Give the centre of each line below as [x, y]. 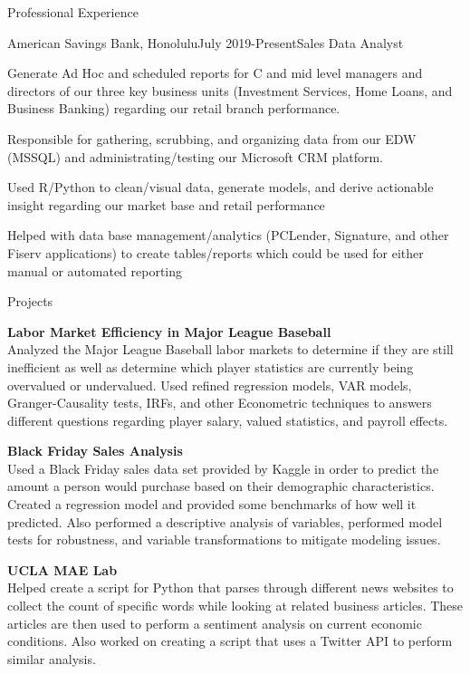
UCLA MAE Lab [62, 569]
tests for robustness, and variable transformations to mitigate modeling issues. [224, 539]
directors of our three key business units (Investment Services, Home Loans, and [230, 90]
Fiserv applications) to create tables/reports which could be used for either [216, 252]
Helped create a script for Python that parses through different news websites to [230, 587]
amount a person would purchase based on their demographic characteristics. [221, 486]
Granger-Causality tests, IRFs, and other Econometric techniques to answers [220, 403]
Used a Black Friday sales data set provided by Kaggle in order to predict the [223, 468]
